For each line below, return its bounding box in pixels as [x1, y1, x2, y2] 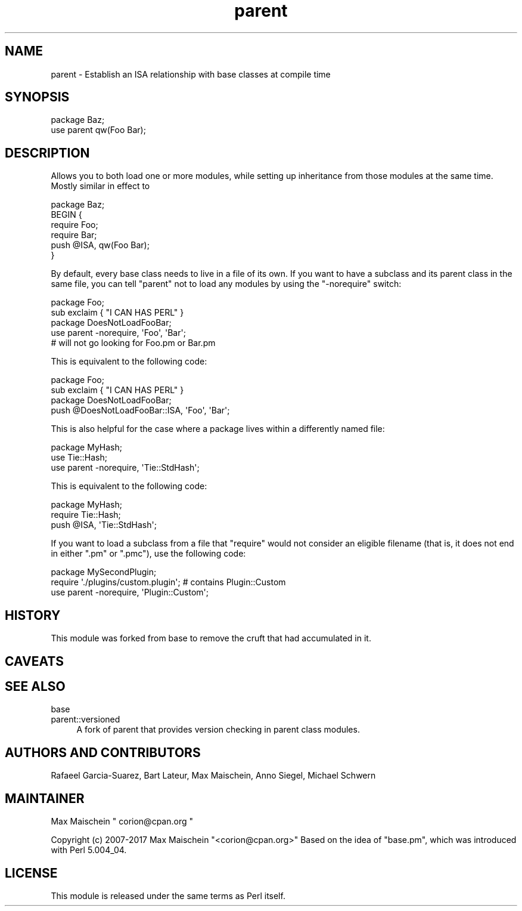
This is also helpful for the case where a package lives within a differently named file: [51, 424, 385, 434]
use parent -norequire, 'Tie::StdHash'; [51, 462, 200, 473]
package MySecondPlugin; [51, 567, 157, 578]
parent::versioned [51, 714, 120, 725]
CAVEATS [5, 653, 64, 669]
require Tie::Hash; [51, 509, 121, 520]
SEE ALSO [5, 678, 66, 694]
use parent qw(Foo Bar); [51, 125, 146, 135]
